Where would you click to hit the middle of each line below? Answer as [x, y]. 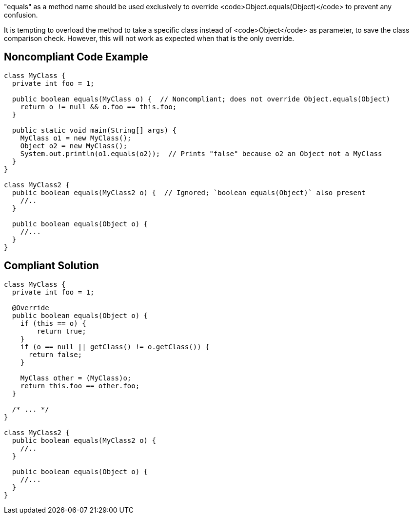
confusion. [21, 15]
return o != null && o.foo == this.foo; [98, 107]
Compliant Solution [51, 266]
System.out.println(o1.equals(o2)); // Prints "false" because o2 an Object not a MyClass [201, 153]
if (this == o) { [53, 323]
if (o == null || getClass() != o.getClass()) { [115, 347]
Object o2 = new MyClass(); [74, 146]
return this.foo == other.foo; [80, 386]
